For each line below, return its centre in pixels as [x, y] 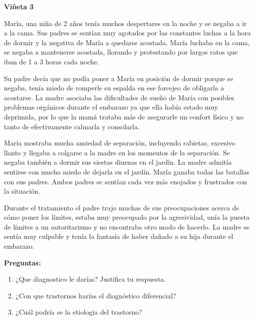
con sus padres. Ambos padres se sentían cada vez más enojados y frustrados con [126, 181]
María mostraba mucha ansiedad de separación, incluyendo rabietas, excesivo [120, 143]
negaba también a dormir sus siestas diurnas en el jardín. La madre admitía [118, 162]
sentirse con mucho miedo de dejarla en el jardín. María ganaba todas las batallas [127, 171]
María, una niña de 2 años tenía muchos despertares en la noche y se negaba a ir [125, 23]
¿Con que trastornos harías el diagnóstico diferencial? [96, 295]
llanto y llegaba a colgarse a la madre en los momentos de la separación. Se [117, 152]
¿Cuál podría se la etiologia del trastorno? [79, 312]
